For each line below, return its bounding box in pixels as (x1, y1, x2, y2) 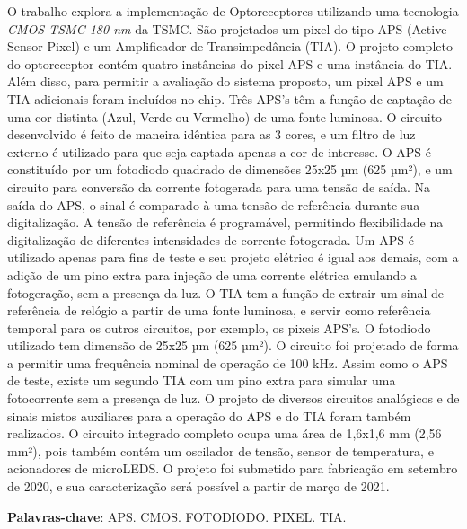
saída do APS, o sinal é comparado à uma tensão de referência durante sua (7, 195, 420, 214)
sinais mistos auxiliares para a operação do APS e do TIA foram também (7, 406, 411, 425)
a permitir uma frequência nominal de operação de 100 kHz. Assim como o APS (7, 353, 448, 372)
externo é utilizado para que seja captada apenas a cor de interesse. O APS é (7, 142, 431, 161)
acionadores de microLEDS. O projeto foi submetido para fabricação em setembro (7, 459, 458, 478)
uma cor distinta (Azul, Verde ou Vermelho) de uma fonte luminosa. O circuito (7, 107, 443, 126)
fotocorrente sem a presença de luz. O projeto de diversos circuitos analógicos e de (7, 389, 460, 408)
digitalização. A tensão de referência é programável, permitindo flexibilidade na (7, 213, 444, 232)
